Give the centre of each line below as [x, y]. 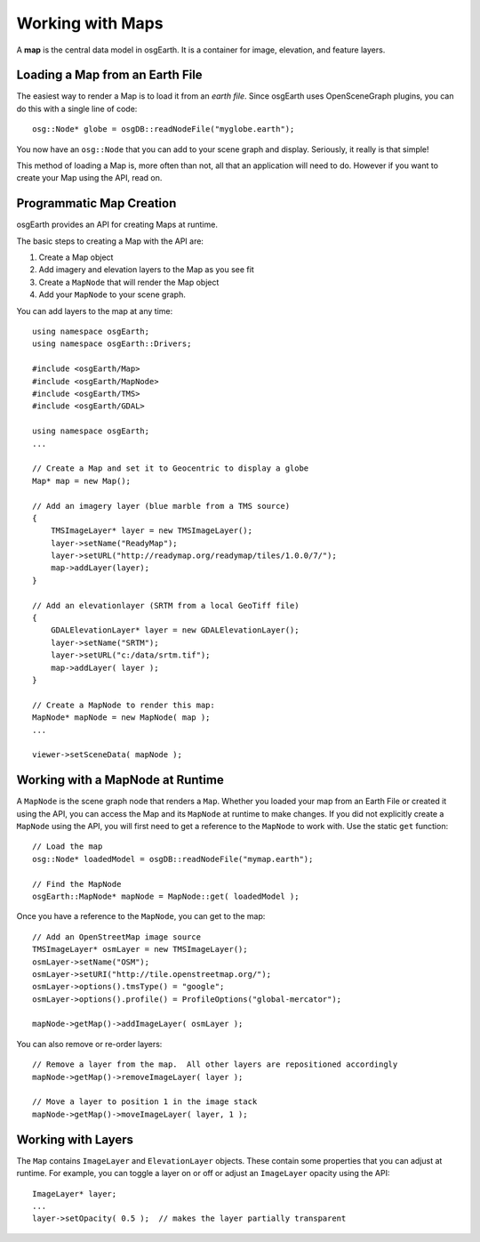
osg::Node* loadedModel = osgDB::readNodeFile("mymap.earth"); [173, 859]
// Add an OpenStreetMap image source [117, 937]
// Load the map [68, 847]
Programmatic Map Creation [96, 203]
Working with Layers [75, 1139]
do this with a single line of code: [77, 109]
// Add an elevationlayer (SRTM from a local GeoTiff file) [166, 605]
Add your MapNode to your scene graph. [112, 294]
